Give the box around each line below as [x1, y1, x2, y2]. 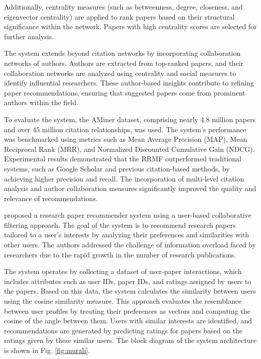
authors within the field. [4, 97, 78, 108]
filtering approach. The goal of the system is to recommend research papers [4, 219, 236, 230]
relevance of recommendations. [4, 193, 98, 203]
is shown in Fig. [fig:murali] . [4, 345, 90, 355]
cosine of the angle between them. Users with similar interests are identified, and [4, 315, 252, 326]
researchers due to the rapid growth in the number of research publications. [4, 249, 236, 259]
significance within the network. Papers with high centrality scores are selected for [4, 21, 257, 32]
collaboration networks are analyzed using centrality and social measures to [4, 67, 236, 78]
